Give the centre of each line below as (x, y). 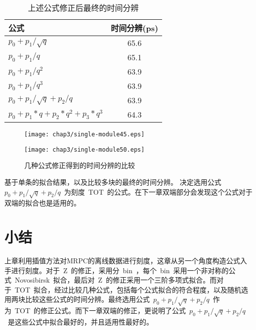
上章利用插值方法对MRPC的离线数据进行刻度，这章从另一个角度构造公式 (122, 260)
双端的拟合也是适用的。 (43, 203)
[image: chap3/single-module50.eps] (85, 149)
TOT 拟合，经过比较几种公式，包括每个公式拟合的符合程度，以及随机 (128, 289)
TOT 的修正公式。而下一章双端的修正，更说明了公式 (100, 310)
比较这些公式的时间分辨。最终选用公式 (87, 299)
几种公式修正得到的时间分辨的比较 (80, 165)
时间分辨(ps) (135, 28)
